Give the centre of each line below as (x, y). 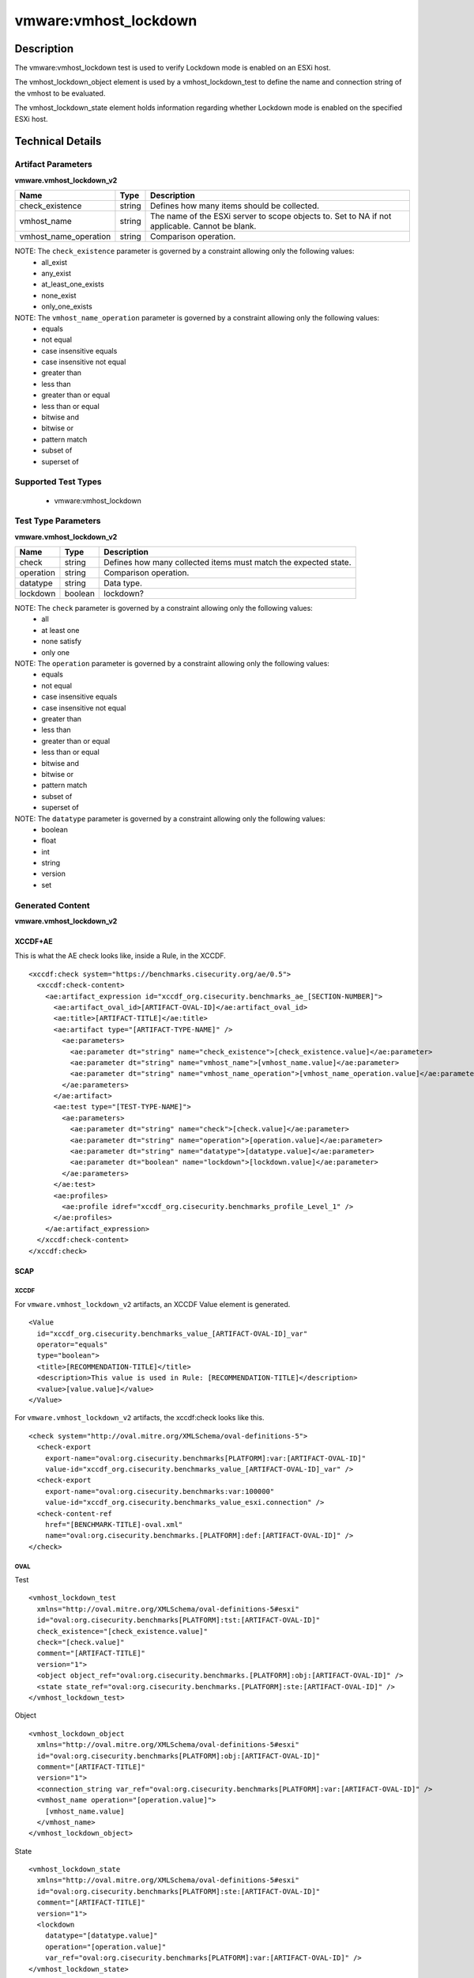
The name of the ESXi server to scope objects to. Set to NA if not (271, 216)
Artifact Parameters (53, 165)
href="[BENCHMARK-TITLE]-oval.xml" (114, 1524)
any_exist (56, 273)
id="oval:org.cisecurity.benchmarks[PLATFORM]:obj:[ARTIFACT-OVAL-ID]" (179, 1756)
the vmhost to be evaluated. (60, 93)
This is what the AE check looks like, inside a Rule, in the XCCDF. (120, 956)
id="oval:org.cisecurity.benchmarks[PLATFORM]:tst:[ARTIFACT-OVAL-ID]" (179, 1620)
